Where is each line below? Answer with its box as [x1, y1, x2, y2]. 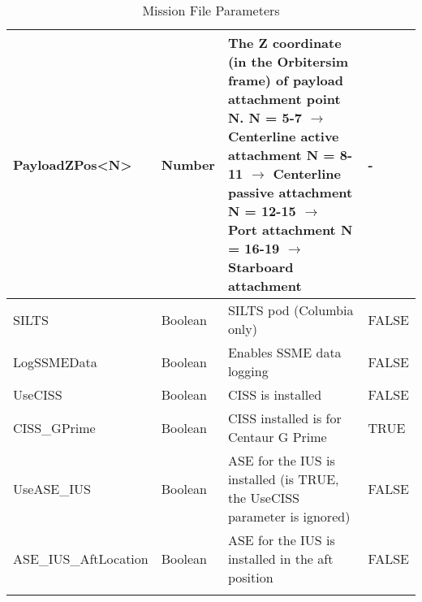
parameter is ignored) [227, 507, 351, 526]
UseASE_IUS [13, 479, 91, 498]
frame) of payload [227, 71, 343, 89]
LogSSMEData [13, 352, 97, 371]
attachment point [227, 89, 341, 108]
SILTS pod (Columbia [227, 301, 354, 319]
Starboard [227, 258, 294, 276]
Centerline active [227, 127, 339, 145]
